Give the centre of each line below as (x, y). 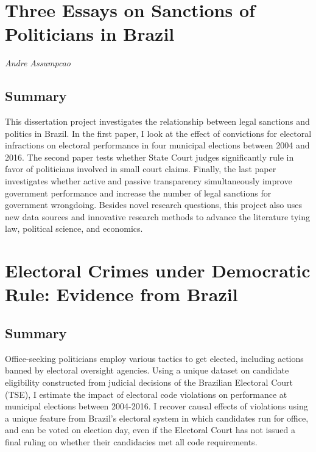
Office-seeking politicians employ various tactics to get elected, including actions (154, 358)
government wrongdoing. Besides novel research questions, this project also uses (153, 205)
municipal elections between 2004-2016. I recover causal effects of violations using (156, 406)
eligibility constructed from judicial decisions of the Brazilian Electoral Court (149, 382)
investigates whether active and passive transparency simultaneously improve (149, 181)
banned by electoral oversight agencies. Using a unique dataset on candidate (147, 370)
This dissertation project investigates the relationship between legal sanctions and (157, 121)
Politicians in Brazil (90, 34)
